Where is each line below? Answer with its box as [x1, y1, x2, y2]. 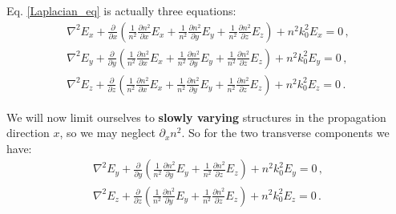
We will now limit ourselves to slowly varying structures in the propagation [6, 108, 386, 125]
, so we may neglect [59, 124, 156, 141]
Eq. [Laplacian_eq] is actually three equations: [6, 2, 236, 18]
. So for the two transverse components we [181, 124, 390, 141]
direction [6, 124, 50, 141]
